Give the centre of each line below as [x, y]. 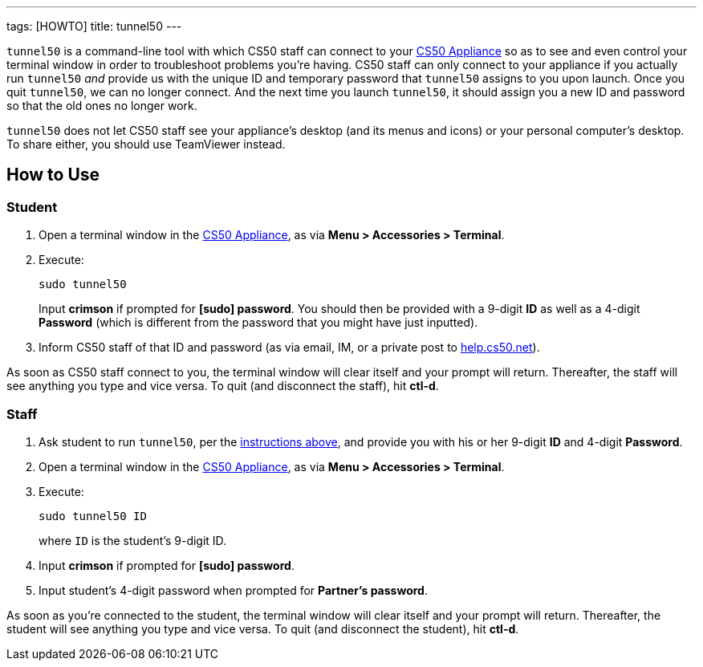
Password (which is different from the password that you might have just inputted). [258, 323]
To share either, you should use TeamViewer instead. [146, 144]
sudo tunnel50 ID [93, 516]
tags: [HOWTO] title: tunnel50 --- [94, 26]
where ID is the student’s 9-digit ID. [133, 540]
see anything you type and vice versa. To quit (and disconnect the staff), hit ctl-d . [223, 386]
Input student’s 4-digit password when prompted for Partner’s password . [233, 590]
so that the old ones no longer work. [102, 106]
